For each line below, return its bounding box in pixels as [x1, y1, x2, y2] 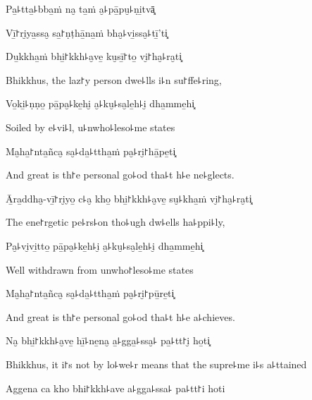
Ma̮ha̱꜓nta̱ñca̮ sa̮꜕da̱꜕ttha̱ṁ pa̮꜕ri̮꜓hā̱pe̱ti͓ [6, 143, 176, 158]
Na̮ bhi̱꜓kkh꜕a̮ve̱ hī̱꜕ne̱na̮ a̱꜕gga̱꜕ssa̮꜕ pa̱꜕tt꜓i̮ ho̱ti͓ [6, 333, 211, 348]
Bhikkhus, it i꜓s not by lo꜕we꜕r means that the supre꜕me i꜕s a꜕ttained [6, 356, 307, 371]
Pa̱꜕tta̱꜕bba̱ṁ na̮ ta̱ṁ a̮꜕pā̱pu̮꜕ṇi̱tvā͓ [6, 1, 155, 16]
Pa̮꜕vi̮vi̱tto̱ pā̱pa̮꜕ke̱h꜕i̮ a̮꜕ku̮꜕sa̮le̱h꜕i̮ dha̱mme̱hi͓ [6, 238, 204, 253]
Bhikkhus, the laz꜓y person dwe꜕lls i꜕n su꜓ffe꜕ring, [6, 72, 222, 87]
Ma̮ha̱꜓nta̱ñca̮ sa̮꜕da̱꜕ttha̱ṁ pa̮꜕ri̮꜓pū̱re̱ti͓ [6, 286, 175, 301]
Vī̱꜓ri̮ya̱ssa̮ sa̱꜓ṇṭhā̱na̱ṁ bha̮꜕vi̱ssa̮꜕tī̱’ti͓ [6, 25, 168, 40]
